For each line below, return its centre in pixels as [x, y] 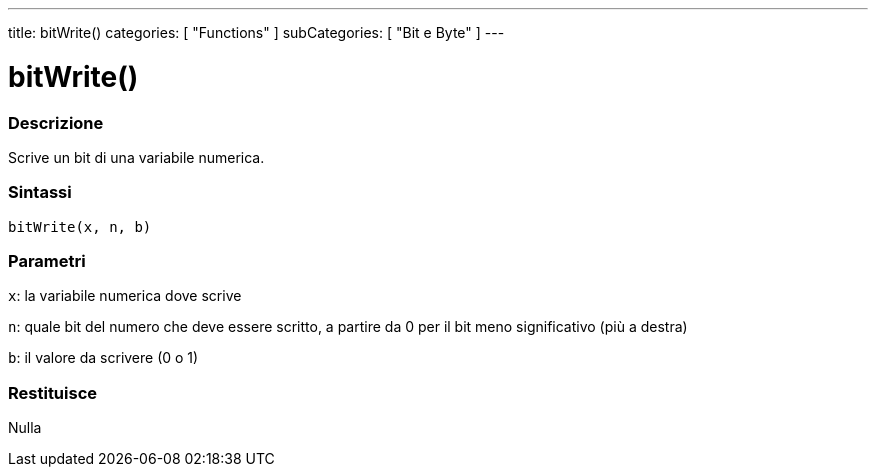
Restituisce [53, 392]
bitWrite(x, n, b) [80, 226]
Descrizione [56, 122]
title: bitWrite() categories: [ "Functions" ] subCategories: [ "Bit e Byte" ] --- [256, 32]
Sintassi [40, 192]
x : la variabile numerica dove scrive [125, 296]
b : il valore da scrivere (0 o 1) [103, 358]
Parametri [47, 261]
